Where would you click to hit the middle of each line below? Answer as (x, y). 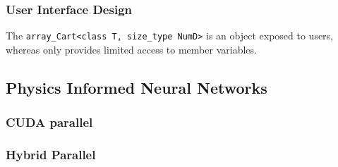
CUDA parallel (49, 122)
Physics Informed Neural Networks (137, 87)
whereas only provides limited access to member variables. (131, 49)
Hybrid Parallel (51, 155)
